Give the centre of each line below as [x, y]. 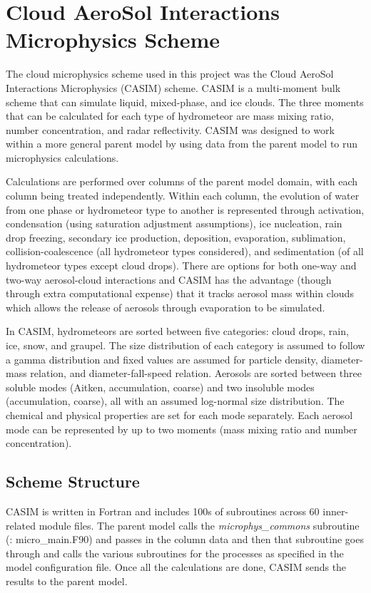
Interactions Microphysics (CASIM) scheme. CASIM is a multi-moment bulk [173, 87]
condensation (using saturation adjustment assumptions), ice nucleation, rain [174, 223]
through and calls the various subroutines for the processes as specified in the [175, 553]
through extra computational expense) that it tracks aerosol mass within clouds [180, 293]
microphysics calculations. [62, 157]
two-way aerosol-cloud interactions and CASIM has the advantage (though [169, 279]
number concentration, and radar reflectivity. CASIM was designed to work [170, 129]
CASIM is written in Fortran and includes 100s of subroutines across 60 [163, 511]
